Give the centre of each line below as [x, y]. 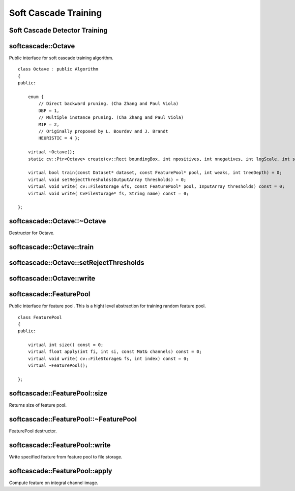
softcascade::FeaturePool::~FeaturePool [73, 419]
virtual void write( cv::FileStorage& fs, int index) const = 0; [108, 358]
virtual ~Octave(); [51, 152]
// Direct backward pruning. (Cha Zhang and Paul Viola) [109, 104]
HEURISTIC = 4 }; [59, 138]
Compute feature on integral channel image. [54, 483]
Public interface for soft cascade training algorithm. [61, 58]
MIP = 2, [49, 124]
